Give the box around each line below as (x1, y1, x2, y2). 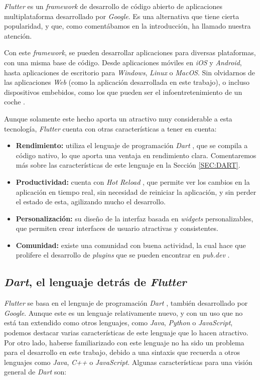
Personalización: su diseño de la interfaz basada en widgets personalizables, (16, 213, 253, 223)
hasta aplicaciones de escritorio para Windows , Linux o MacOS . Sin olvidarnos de (4, 67, 255, 77)
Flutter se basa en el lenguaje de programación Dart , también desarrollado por (4, 298, 248, 308)
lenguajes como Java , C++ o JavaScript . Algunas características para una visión (4, 356, 252, 367)
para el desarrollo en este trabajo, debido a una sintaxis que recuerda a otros (4, 347, 240, 357)
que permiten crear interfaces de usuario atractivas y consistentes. (16, 223, 218, 233)
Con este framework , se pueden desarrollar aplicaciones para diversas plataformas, (4, 47, 256, 58)
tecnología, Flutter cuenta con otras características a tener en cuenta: (4, 123, 217, 134)
